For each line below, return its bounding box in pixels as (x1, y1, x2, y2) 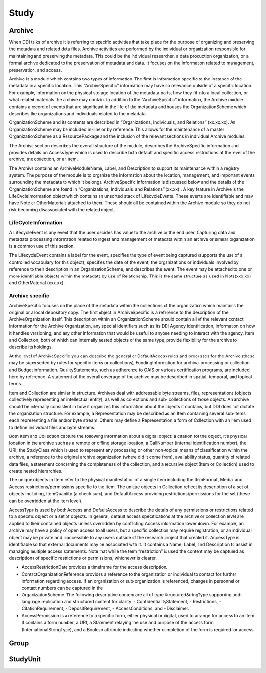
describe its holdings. (9, 344, 53, 350)
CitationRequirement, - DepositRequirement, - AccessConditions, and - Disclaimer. (21, 605, 190, 612)
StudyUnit (9, 655, 41, 664)
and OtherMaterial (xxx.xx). (9, 279, 65, 286)
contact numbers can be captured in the (21, 585, 103, 591)
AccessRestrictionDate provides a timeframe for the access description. (21, 564, 167, 570)
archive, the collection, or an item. (9, 156, 78, 162)
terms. (9, 381, 22, 387)
